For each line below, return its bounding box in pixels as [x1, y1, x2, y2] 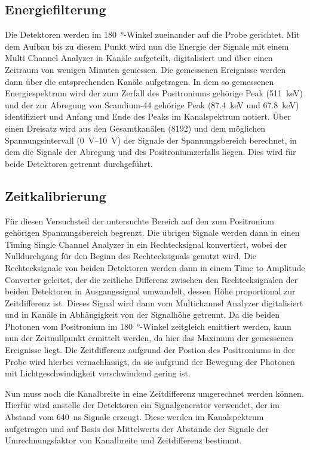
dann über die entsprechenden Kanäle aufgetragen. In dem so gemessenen [5, 75, 274, 87]
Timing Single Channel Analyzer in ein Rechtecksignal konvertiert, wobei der [5, 238, 287, 250]
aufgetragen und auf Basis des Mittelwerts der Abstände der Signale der [5, 422, 269, 434]
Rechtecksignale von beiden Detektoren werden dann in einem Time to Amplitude [5, 261, 305, 273]
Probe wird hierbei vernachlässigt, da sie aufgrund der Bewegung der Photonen [5, 355, 295, 367]
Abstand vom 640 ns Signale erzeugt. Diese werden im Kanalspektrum [5, 411, 264, 423]
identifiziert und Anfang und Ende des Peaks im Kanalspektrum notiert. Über [5, 110, 291, 123]
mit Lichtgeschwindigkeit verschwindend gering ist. [5, 367, 191, 379]
